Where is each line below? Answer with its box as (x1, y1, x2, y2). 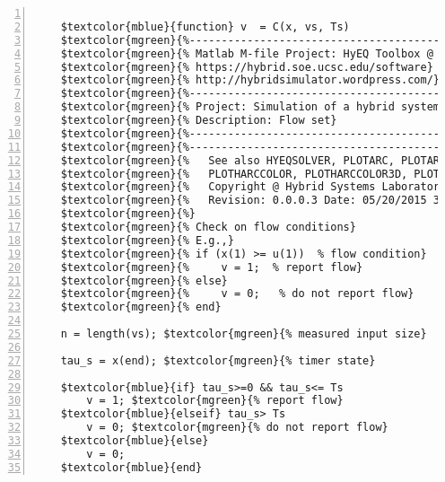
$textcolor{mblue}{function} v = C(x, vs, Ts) (60, 20, 350, 33)
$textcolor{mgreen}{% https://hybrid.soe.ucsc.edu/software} (60, 60, 433, 74)
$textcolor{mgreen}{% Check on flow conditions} (60, 221, 356, 233)
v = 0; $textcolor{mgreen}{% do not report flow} (86, 421, 388, 434)
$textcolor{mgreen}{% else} (60, 274, 228, 287)
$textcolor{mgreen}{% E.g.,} (60, 233, 234, 247)
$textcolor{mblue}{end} (60, 460, 203, 474)
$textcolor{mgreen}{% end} (60, 301, 222, 314)
